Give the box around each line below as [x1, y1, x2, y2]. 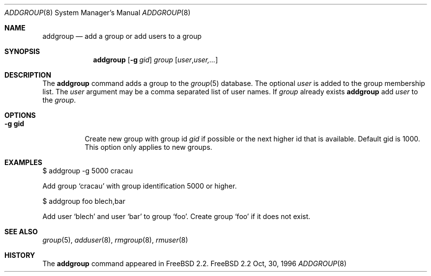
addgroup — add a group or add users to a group [42, 32, 202, 40]
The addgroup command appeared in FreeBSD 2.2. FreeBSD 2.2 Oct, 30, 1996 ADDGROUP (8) [42, 259, 347, 268]
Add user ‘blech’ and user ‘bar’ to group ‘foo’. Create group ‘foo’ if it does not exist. [42, 212, 311, 221]
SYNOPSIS [4, 47, 40, 55]
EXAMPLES [4, 158, 42, 166]
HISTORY [4, 251, 35, 259]
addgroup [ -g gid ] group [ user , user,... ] [93, 55, 218, 64]
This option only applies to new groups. [85, 143, 212, 151]
